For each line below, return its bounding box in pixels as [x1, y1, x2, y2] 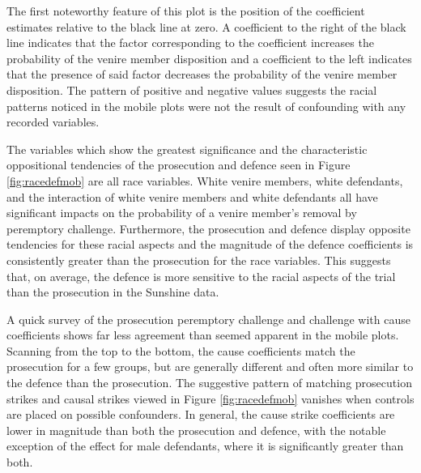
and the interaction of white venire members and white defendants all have [6, 188, 378, 205]
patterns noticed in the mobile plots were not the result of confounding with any [6, 97, 406, 114]
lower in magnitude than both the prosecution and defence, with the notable [6, 421, 386, 438]
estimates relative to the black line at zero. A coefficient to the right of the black [6, 18, 406, 35]
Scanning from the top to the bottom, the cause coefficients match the [6, 342, 355, 359]
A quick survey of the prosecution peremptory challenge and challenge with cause [6, 310, 410, 327]
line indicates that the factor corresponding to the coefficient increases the [6, 34, 374, 51]
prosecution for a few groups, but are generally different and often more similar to [6, 358, 414, 375]
